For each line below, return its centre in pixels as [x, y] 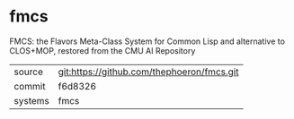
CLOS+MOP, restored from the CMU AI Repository [102, 50]
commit [30, 86]
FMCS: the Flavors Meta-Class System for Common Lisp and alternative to [147, 41]
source [28, 72]
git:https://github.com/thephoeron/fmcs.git [148, 72]
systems [31, 100]
